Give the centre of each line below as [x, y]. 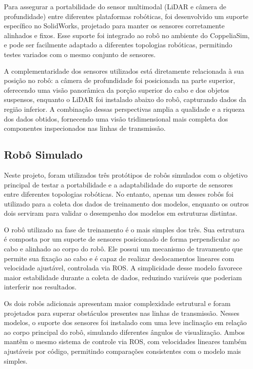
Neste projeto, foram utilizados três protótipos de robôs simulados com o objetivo [126, 174]
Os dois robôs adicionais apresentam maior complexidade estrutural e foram [117, 303]
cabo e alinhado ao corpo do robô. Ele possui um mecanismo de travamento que [123, 249]
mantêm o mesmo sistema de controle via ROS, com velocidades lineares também [125, 341]
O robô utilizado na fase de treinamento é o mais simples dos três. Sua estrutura [124, 229]
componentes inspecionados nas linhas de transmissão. [85, 128]
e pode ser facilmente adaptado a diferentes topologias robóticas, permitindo [118, 45]
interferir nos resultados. [40, 287]
